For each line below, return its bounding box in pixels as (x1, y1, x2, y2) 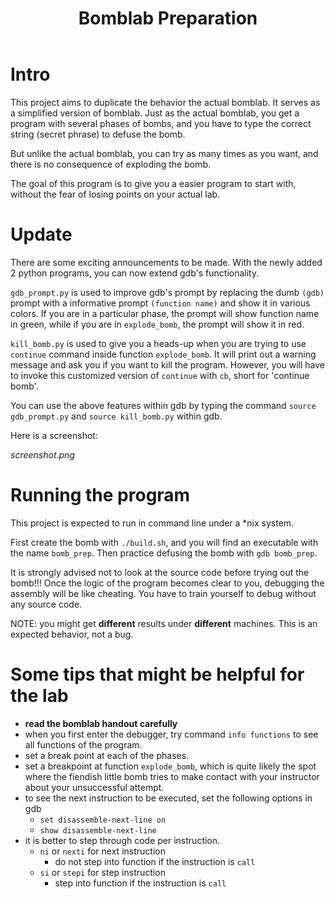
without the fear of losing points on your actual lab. (10, 188, 221, 200)
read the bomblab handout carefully (24, 717, 178, 729)
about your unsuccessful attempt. (24, 781, 165, 793)
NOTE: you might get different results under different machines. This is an (10, 617, 318, 629)
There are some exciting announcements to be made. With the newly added (10, 256, 323, 268)
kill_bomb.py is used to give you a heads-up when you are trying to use (10, 337, 307, 349)
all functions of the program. (24, 738, 143, 751)
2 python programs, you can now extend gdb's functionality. (10, 267, 260, 279)
